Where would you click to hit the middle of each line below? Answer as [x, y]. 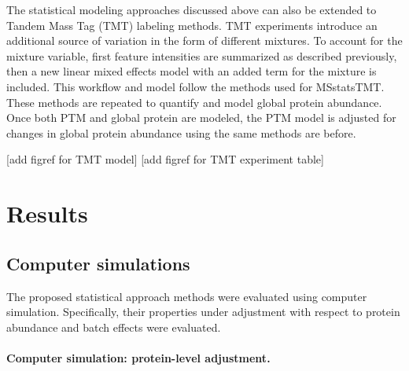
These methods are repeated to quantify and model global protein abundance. [194, 102]
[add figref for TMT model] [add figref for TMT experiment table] [165, 159]
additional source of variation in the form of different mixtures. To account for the [204, 40]
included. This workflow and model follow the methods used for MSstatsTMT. [195, 86]
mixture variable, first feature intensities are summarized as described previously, [202, 55]
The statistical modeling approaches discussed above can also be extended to [192, 9]
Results [47, 213]
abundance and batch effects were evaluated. [114, 327]
